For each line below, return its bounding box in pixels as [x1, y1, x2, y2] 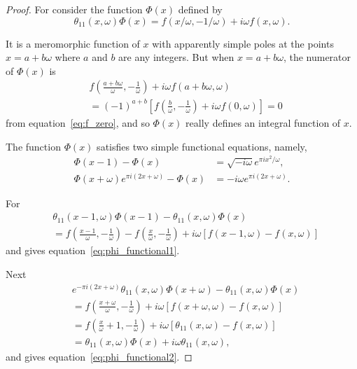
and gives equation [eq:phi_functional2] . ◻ [6, 349, 192, 363]
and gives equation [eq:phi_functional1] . [6, 243, 180, 258]
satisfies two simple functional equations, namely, [97, 139, 307, 153]
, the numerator [283, 50, 351, 64]
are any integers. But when [118, 50, 234, 64]
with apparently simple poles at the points [152, 36, 334, 50]
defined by [178, 2, 223, 16]
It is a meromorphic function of [6, 36, 140, 50]
